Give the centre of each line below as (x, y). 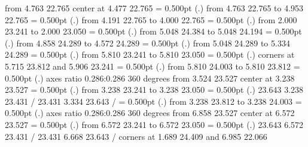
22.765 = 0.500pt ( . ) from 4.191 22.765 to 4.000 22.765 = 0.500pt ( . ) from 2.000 (151, 19)
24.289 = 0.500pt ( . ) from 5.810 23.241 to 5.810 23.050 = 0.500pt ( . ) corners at (150, 54)
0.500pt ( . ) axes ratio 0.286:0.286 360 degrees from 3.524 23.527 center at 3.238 (150, 78)
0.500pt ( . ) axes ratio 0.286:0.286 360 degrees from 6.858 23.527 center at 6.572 (150, 113)
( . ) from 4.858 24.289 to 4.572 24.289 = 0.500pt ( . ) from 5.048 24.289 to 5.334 (147, 43)
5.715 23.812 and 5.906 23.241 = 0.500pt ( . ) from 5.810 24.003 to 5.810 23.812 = (153, 66)
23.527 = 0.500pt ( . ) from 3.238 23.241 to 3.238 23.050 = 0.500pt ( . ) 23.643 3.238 (154, 90)
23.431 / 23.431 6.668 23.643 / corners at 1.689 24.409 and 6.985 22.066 (136, 136)
